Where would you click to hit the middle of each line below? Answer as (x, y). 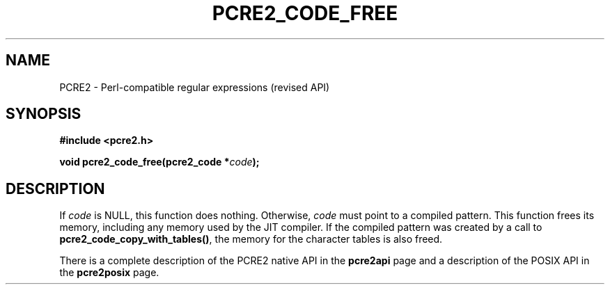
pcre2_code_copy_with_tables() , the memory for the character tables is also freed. (251, 239)
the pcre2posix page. (109, 273)
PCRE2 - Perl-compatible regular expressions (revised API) (195, 87)
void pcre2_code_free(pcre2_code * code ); (159, 162)
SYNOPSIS (44, 114)
